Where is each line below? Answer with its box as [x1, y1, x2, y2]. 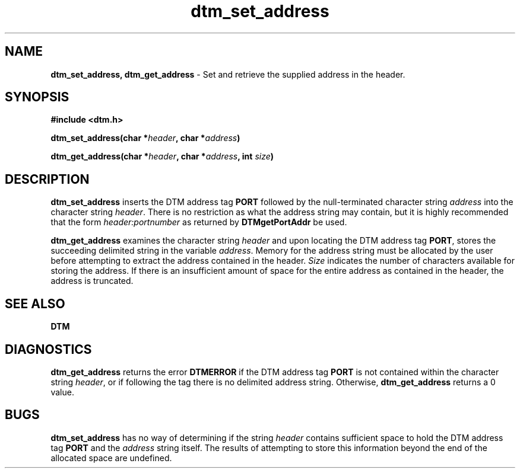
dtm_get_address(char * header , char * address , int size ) [50, 151, 274, 162]
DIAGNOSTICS [5, 341, 92, 357]
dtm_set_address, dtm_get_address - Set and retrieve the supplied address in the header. [50, 69, 405, 79]
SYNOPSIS [5, 90, 69, 105]
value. [50, 386, 74, 397]
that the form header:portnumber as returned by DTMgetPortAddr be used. [50, 217, 347, 228]
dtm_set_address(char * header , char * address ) [50, 133, 240, 143]
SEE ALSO [5, 296, 65, 311]
